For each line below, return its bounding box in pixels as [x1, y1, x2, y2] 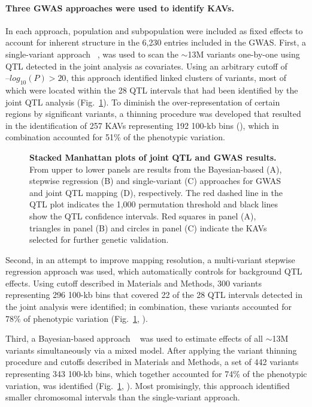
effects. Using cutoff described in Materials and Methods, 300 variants [5, 276, 262, 289]
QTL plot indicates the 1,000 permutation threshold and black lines [29, 198, 278, 210]
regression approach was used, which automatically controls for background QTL [5, 265, 302, 278]
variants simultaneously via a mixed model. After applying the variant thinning [5, 343, 297, 356]
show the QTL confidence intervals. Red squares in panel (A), [29, 209, 256, 222]
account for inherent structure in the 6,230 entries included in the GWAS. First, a [5, 36, 307, 49]
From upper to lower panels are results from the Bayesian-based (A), [29, 162, 282, 175]
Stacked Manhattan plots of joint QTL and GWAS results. [29, 150, 277, 163]
